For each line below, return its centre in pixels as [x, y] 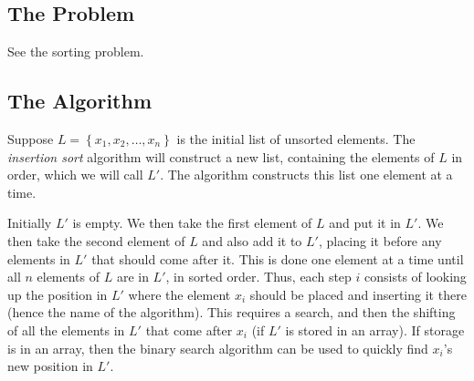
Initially [30, 223]
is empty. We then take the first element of [192, 223]
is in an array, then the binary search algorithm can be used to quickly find [218, 348]
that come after [189, 330]
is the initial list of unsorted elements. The [296, 139]
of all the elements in [66, 330]
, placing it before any [380, 240]
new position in [50, 366]
